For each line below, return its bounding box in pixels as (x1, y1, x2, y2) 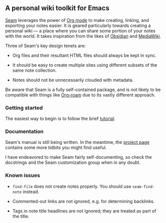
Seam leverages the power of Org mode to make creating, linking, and (5, 17, 149, 23)
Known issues (5, 172, 40, 179)
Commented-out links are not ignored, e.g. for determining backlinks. (12, 198, 155, 204)
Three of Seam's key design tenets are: (5, 42, 86, 49)
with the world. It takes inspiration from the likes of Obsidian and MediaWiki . (5, 33, 162, 39)
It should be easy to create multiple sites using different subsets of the (12, 62, 158, 68)
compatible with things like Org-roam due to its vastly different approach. (5, 92, 156, 98)
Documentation (5, 128, 44, 135)
